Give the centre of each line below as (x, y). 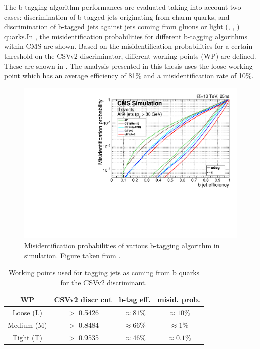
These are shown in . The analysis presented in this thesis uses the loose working (128, 66)
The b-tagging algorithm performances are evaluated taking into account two (123, 7)
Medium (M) (27, 325)
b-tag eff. (135, 299)
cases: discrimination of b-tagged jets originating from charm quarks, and (117, 16)
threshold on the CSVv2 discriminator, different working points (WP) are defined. (130, 56)
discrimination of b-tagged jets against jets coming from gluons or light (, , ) (122, 26)
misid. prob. (179, 299)
